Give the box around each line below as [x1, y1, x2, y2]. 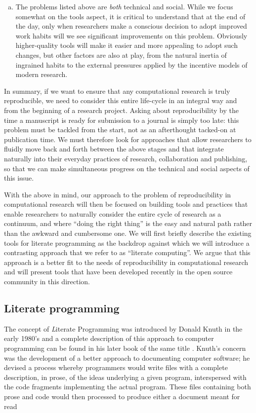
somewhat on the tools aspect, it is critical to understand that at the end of [15, 11, 246, 21]
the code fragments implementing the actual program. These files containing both [4, 381, 251, 392]
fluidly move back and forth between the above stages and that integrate [4, 144, 224, 154]
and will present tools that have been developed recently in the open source [4, 266, 233, 277]
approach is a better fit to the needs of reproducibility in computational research [4, 257, 248, 267]
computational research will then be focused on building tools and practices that [4, 199, 248, 209]
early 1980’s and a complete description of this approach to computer [4, 333, 214, 343]
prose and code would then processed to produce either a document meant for [4, 391, 240, 401]
